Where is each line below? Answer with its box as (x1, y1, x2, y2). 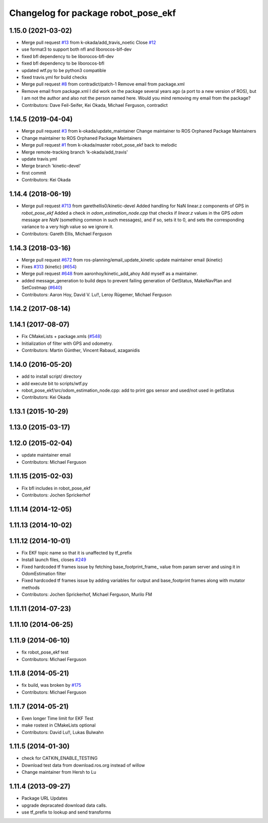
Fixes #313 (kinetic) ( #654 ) (21, 263, 77, 269)
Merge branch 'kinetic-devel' (21, 163, 81, 169)
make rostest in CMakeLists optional (21, 722, 96, 728)
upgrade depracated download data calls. (21, 802, 107, 808)
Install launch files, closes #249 (21, 557, 86, 563)
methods (21, 584, 40, 590)
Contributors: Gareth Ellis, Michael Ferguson (21, 231, 112, 237)
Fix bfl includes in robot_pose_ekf (21, 485, 91, 491)
